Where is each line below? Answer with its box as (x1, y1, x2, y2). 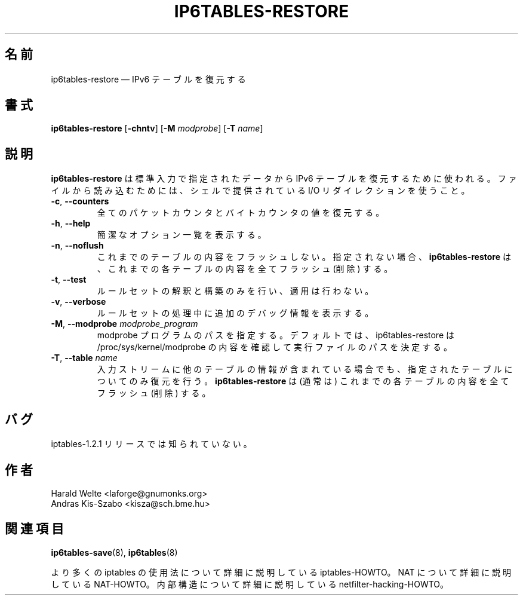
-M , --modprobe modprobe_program (51, 319, 198, 329)
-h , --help (51, 218, 91, 229)
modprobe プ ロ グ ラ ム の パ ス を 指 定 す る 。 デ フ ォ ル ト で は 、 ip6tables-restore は (97, 330, 455, 341)
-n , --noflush (51, 240, 104, 251)
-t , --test (51, 274, 87, 285)
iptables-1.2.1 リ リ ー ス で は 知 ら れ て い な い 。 (51, 439, 252, 449)
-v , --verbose (51, 296, 106, 307)
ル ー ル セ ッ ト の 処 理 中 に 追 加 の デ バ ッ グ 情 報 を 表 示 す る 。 (97, 308, 374, 319)
